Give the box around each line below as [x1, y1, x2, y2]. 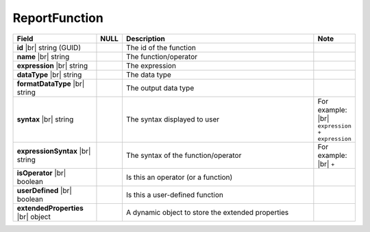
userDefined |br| [16, 185, 72, 195]
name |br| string [16, 51, 70, 61]
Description [125, 34, 166, 43]
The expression [125, 60, 176, 70]
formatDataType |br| [16, 79, 85, 89]
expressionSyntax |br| [16, 146, 91, 156]
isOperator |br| [16, 168, 66, 178]
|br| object [16, 211, 51, 221]
